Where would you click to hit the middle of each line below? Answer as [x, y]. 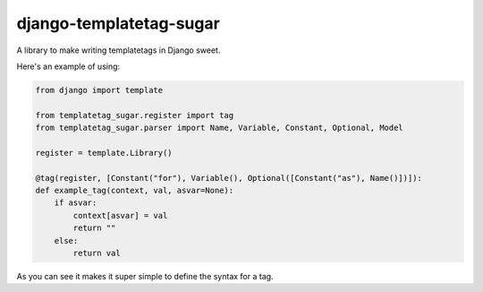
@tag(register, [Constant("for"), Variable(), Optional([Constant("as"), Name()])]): [229, 178]
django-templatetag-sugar [119, 23]
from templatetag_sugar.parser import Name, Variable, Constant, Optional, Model [220, 128]
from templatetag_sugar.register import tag [135, 115]
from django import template [99, 90]
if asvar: [76, 203]
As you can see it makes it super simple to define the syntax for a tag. [145, 276]
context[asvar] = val [120, 215]
